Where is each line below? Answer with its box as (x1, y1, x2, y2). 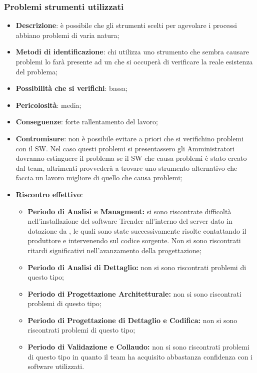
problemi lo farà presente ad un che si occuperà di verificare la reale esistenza (15, 56, 253, 66)
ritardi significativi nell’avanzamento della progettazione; (27, 245, 201, 255)
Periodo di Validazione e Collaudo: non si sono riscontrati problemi (27, 342, 249, 352)
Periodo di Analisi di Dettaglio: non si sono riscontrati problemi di (27, 262, 246, 272)
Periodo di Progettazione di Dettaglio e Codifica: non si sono (27, 315, 237, 325)
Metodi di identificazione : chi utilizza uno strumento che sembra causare (15, 46, 249, 57)
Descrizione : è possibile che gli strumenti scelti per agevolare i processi (15, 20, 237, 30)
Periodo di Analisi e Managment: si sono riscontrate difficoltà (27, 206, 231, 216)
